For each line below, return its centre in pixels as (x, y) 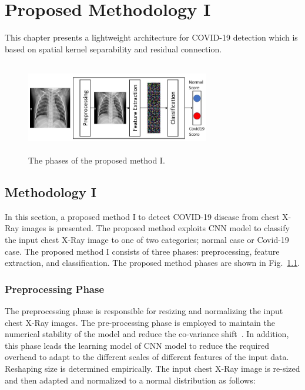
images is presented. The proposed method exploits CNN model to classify (155, 228)
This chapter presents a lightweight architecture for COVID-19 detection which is (151, 37)
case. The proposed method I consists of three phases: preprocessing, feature (142, 251)
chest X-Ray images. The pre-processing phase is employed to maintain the (140, 322)
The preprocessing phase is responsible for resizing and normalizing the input (144, 311)
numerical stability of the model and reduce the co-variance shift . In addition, (147, 334)
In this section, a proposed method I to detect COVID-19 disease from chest (142, 216)
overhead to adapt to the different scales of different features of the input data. (147, 357)
